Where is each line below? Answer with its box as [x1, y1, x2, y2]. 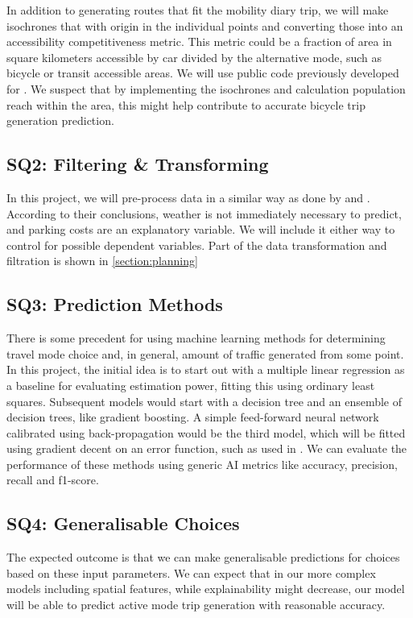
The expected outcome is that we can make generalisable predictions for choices [6, 549, 400, 566]
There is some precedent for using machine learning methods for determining [6, 330, 386, 346]
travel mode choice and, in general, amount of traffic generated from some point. [6, 345, 404, 362]
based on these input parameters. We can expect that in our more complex [6, 564, 376, 581]
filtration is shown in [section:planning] [6, 252, 198, 269]
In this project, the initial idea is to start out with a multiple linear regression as [6, 361, 405, 378]
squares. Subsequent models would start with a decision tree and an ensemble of [6, 392, 403, 409]
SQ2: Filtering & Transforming [6, 151, 269, 176]
